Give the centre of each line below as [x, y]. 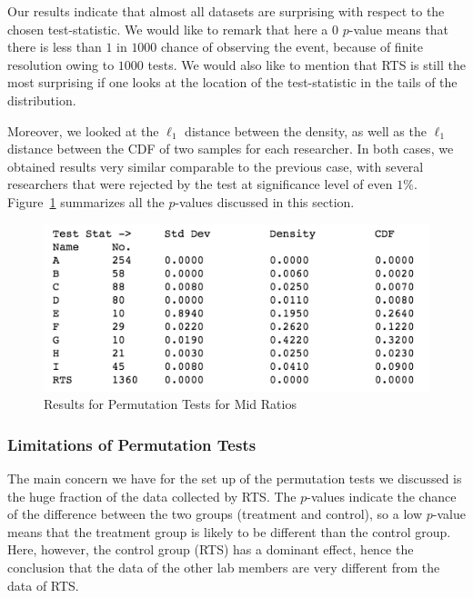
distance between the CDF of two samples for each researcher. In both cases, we [231, 149]
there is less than [55, 47]
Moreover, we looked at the [83, 130]
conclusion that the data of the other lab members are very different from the [224, 567]
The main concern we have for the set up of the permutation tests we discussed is [235, 478]
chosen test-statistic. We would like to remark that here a [168, 29]
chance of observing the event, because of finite [292, 47]
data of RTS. [43, 585]
